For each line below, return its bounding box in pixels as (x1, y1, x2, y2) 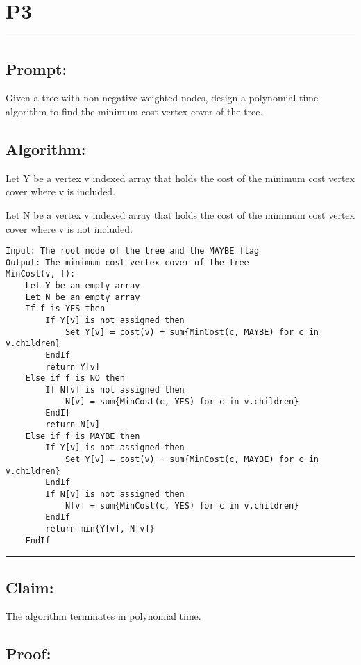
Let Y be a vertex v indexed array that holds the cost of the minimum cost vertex (6, 170, 355, 185)
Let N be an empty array (25, 292, 140, 302)
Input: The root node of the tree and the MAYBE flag (6, 246, 260, 256)
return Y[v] (45, 361, 101, 372)
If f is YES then (25, 304, 106, 314)
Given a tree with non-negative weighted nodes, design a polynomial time (6, 90, 319, 105)
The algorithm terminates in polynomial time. (6, 609, 201, 623)
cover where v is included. (6, 184, 116, 199)
